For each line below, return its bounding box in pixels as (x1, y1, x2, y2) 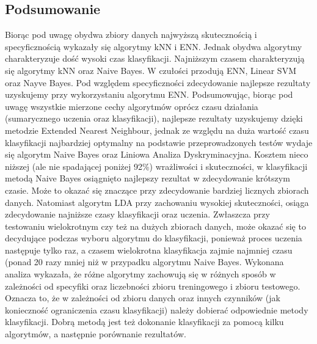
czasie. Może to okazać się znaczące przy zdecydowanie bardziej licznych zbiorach (5, 183, 309, 196)
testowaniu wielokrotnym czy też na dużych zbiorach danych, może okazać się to (5, 219, 306, 232)
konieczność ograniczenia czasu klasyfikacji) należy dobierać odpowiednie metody (5, 303, 308, 316)
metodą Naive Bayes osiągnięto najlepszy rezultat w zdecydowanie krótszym (5, 172, 290, 185)
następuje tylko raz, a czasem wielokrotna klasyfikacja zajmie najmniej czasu (5, 243, 293, 256)
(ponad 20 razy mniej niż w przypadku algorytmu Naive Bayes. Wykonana (5, 255, 284, 268)
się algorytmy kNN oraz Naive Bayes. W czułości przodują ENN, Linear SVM (5, 64, 296, 76)
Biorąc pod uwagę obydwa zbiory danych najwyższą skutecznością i (5, 28, 257, 41)
